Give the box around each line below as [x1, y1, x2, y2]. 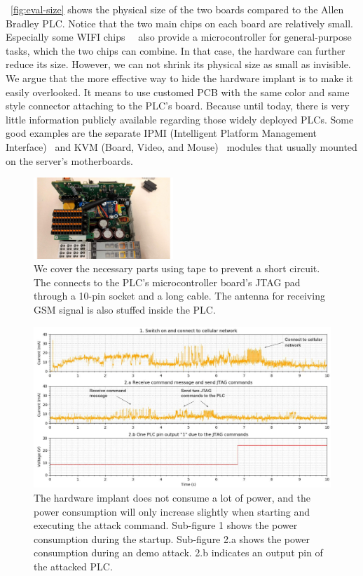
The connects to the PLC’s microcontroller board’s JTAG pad [34, 274, 301, 289]
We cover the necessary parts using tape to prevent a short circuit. [34, 261, 320, 276]
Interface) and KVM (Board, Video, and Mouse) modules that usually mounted [6, 139, 357, 154]
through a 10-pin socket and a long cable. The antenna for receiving [34, 288, 325, 303]
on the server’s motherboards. [6, 153, 133, 168]
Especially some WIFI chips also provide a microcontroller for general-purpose [6, 29, 352, 44]
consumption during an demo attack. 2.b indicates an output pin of [34, 545, 323, 560]
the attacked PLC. [34, 558, 113, 573]
